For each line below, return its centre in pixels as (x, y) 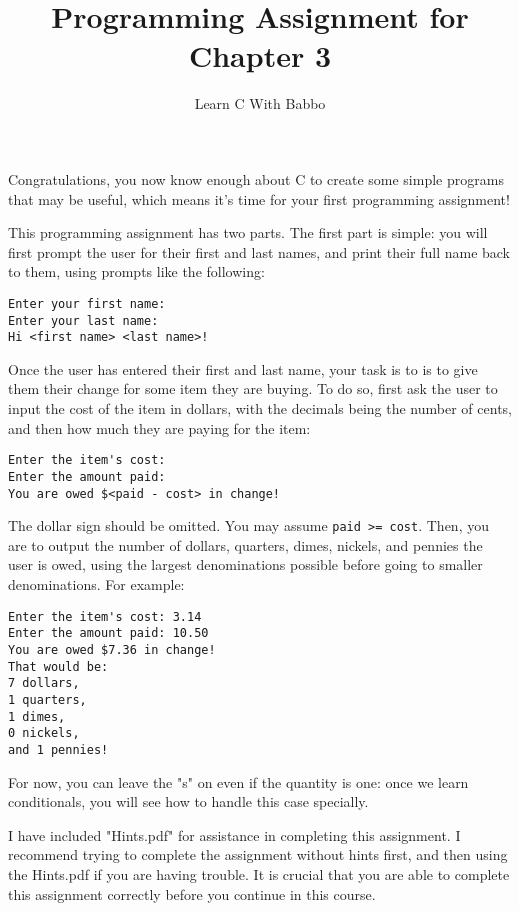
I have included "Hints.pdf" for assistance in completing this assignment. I (234, 834)
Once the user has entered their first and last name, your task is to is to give (243, 368)
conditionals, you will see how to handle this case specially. (188, 801)
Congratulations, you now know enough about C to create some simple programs (256, 178)
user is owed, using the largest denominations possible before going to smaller (245, 564)
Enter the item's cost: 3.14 (105, 616)
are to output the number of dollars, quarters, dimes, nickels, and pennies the (245, 544)
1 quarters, (47, 699)
